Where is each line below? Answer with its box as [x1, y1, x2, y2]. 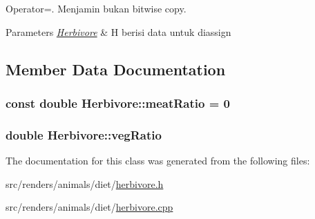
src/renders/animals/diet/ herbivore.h [6, 176, 164, 191]
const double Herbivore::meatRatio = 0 [6, 94, 231, 111]
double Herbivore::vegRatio [6, 126, 162, 143]
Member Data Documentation [6, 58, 226, 79]
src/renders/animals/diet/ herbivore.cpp [6, 200, 173, 214]
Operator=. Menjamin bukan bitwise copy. [6, 1, 187, 15]
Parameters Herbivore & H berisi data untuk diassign [6, 24, 231, 39]
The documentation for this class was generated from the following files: [6, 153, 310, 168]
